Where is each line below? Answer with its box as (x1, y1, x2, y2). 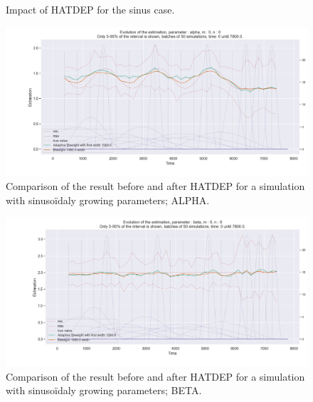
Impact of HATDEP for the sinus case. (6, 2, 175, 16)
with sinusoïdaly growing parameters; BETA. (6, 383, 202, 398)
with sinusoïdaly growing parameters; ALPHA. (6, 192, 210, 207)
